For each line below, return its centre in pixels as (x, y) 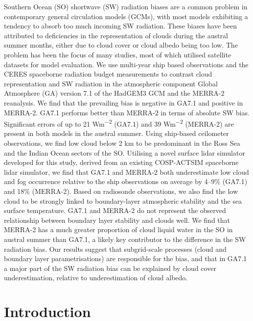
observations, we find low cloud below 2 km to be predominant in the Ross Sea (122, 143)
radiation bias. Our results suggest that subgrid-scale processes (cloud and (115, 249)
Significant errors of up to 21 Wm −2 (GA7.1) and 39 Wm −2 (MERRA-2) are (119, 123)
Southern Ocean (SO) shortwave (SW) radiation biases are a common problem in (126, 6)
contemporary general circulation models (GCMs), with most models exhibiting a (126, 16)
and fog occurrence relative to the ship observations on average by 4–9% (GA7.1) (126, 181)
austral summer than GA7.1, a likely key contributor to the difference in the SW (125, 239)
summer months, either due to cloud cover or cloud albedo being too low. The (121, 45)
